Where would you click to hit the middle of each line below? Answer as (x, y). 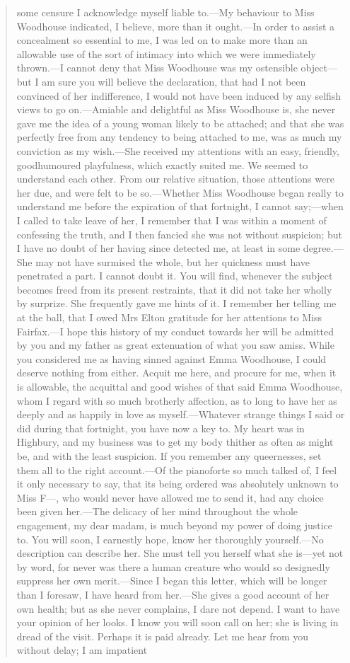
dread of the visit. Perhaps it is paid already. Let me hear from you (163, 636)
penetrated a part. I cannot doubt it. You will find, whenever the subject (175, 276)
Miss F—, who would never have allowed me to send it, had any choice (170, 497)
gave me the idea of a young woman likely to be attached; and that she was (180, 123)
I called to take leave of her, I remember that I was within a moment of (171, 220)
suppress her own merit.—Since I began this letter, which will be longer (172, 581)
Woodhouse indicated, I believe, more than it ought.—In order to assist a (176, 26)
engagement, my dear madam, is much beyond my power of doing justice (175, 525)
